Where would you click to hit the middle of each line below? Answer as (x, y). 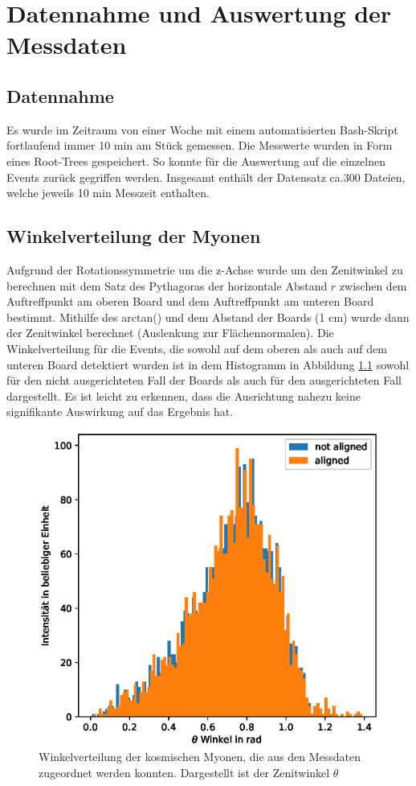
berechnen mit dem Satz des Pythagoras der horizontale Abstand (167, 285)
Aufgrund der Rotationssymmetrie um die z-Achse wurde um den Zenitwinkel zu (205, 269)
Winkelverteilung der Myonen (134, 236)
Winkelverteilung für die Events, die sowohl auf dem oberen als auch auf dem (197, 348)
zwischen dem (373, 285)
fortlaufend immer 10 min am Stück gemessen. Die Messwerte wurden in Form (200, 145)
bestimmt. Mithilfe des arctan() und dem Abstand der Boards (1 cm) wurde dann (208, 317)
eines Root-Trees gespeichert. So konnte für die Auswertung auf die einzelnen (196, 160)
